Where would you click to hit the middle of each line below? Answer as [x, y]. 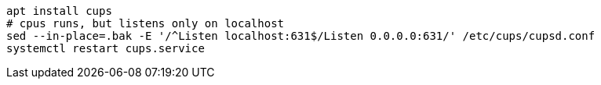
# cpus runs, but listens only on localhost [146, 23]
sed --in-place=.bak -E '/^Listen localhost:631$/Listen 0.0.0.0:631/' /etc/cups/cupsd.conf [301, 36]
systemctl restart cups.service [106, 48]
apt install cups [59, 11]
